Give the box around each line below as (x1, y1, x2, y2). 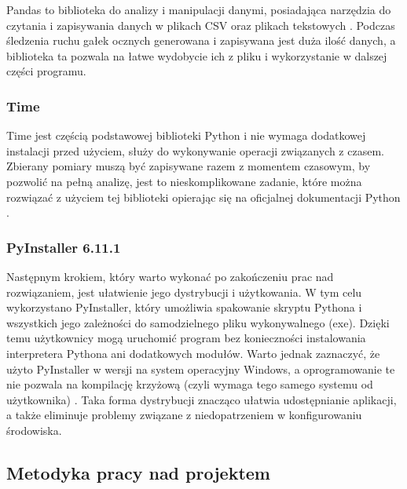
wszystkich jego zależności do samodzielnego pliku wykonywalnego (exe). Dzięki (6, 314, 390, 330)
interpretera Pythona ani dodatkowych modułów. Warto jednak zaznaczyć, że (6, 345, 380, 361)
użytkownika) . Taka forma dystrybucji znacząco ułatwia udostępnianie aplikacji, (6, 391, 397, 407)
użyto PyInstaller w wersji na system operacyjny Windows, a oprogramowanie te (6, 360, 395, 377)
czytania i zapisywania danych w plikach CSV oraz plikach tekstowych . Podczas (6, 16, 395, 33)
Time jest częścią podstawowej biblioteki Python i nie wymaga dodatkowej (6, 127, 366, 144)
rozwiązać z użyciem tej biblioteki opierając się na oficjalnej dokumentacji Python (6, 188, 401, 205)
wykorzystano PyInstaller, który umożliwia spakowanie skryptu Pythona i (6, 299, 362, 316)
